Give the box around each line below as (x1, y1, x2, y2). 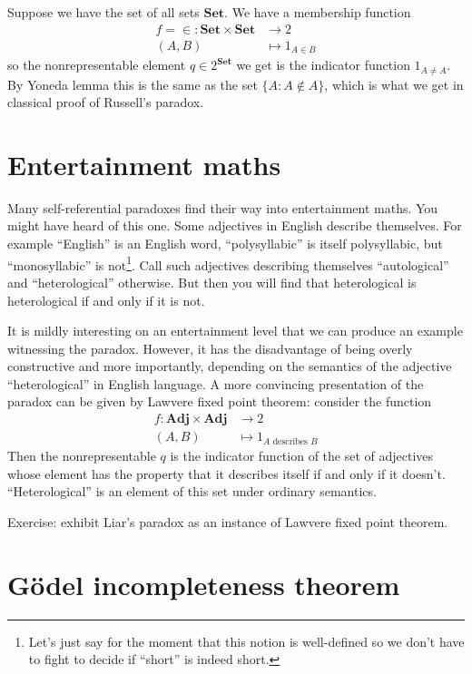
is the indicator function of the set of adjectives (170, 446, 434, 465)
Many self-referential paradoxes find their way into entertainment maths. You (7, 198, 438, 217)
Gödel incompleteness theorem (7, 565, 400, 602)
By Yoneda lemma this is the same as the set (7, 74, 258, 93)
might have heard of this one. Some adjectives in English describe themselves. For (7, 216, 462, 235)
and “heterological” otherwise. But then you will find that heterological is (7, 272, 417, 291)
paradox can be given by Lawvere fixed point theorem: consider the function (7, 392, 432, 411)
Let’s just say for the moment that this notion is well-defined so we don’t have (28, 631, 465, 650)
